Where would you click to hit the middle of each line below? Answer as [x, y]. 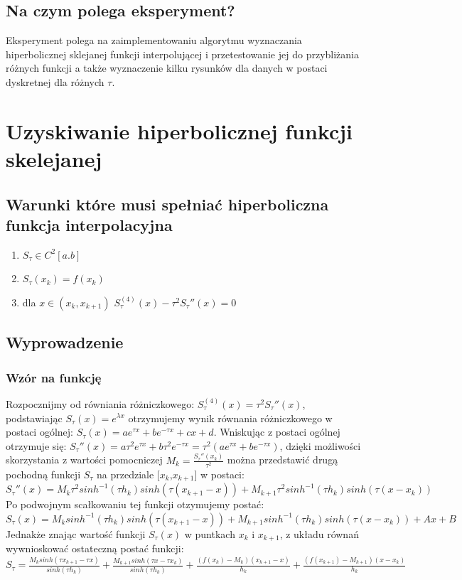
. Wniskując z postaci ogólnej [277, 432]
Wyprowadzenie [65, 342]
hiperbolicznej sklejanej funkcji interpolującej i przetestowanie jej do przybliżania [182, 54]
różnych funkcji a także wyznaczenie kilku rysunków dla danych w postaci [167, 68]
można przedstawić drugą [283, 460]
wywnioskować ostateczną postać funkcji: [95, 548]
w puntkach [210, 533]
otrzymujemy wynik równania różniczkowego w [230, 418]
